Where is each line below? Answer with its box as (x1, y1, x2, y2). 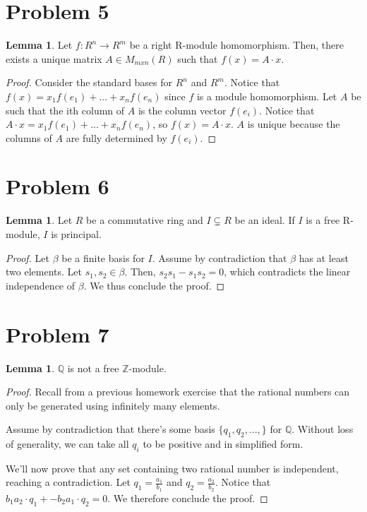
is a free (306, 213, 340, 227)
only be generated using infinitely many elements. (6, 398, 220, 412)
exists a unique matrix (6, 51, 102, 66)
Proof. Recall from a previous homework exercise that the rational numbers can (6, 384, 350, 399)
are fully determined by (66, 130, 167, 145)
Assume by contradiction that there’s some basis (6, 422, 215, 436)
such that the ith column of (6, 102, 125, 117)
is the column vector (138, 102, 227, 117)
